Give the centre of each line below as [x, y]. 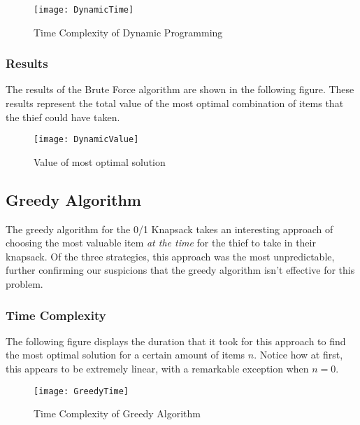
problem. [24, 284]
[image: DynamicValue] [86, 140]
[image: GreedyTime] [81, 391]
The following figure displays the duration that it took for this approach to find [176, 341]
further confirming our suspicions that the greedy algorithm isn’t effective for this [180, 270]
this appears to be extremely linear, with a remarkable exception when [157, 369]
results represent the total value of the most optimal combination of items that [175, 103]
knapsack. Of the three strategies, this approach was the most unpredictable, [170, 256]
